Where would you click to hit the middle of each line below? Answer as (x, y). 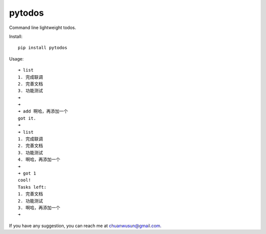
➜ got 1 (27, 173)
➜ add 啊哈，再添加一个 (43, 111)
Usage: (17, 58)
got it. (27, 118)
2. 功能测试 (31, 201)
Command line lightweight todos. (43, 28)
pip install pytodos (43, 48)
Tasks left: (32, 187)
